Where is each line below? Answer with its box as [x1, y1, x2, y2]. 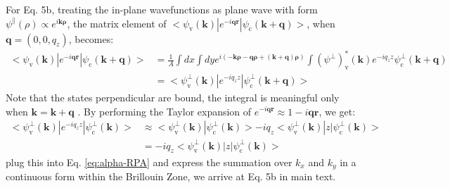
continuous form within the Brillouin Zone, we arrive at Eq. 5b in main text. [6, 168, 336, 183]
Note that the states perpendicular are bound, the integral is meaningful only [6, 89, 340, 104]
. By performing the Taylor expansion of [77, 104, 252, 118]
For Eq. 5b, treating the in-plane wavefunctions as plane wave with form [6, 2, 318, 16]
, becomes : [68, 31, 114, 46]
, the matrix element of [67, 15, 167, 30]
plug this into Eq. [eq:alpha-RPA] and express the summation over [6, 154, 292, 169]
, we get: [319, 104, 356, 118]
